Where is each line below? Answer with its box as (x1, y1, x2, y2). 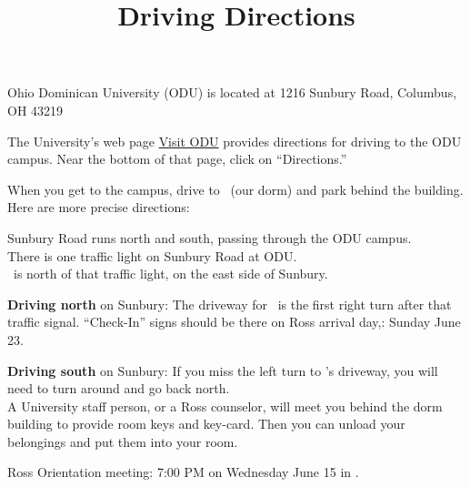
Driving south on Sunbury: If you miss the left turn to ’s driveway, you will (7, 360, 438, 380)
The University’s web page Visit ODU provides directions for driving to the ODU (7, 131, 462, 150)
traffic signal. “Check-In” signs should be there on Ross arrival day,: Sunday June (7, 312, 461, 331)
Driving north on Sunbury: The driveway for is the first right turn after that (7, 294, 452, 313)
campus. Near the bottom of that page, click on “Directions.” (7, 149, 347, 168)
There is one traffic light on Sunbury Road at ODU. (7, 246, 297, 265)
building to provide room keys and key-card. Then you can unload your (7, 414, 405, 433)
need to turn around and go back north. (7, 379, 230, 398)
